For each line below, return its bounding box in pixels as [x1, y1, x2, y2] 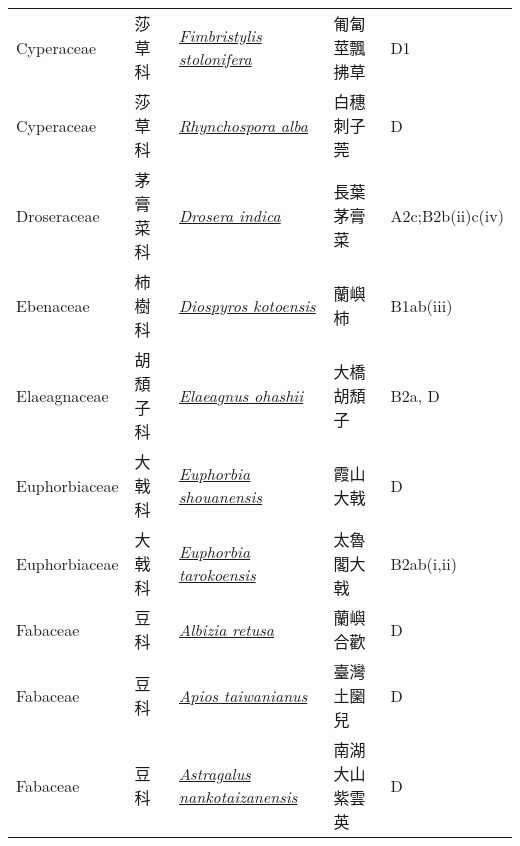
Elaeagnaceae [16, 383, 109, 407]
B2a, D [390, 383, 440, 407]
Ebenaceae [16, 293, 90, 317]
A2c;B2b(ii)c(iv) [390, 203, 504, 227]
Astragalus [179, 762, 251, 785]
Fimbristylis [179, 24, 262, 47]
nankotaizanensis [179, 785, 298, 808]
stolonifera [179, 47, 252, 70]
